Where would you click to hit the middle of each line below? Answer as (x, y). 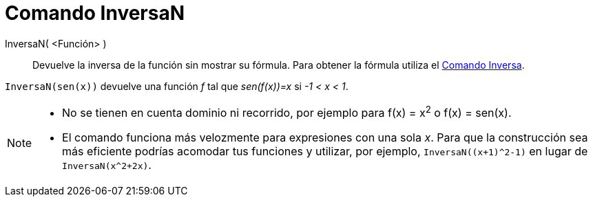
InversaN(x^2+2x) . (107, 165)
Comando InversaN (95, 13)
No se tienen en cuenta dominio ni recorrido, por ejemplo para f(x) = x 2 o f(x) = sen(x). (287, 112)
